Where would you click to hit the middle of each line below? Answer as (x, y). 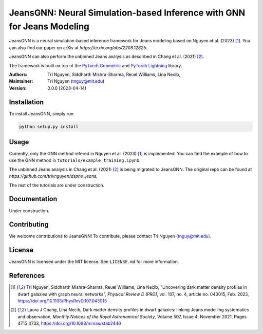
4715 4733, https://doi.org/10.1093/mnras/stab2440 (69, 323)
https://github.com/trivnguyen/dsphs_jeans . (53, 176)
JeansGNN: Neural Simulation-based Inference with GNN (127, 13)
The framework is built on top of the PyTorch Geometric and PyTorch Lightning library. (95, 65)
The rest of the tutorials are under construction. (57, 185)
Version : (18, 88)
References (27, 276)
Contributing (29, 225)
